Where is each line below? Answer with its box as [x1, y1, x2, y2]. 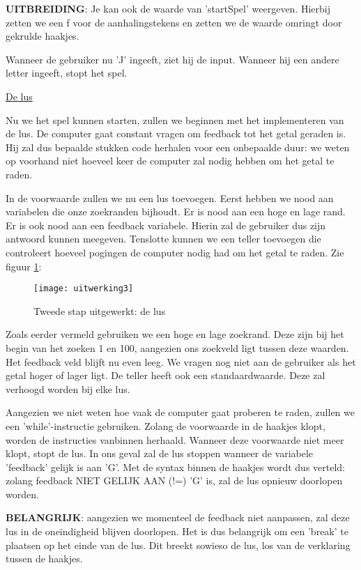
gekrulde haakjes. [6, 29, 79, 43]
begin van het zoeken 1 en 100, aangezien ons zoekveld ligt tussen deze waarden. [6, 340, 349, 355]
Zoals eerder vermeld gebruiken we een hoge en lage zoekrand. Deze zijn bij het [6, 327, 344, 341]
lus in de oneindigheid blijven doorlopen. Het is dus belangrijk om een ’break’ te [6, 524, 348, 539]
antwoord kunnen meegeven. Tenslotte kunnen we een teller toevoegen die [6, 231, 321, 246]
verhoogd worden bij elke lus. [6, 381, 130, 396]
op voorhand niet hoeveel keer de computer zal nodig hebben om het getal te [6, 153, 335, 168]
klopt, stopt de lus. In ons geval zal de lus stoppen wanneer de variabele [6, 446, 314, 461]
